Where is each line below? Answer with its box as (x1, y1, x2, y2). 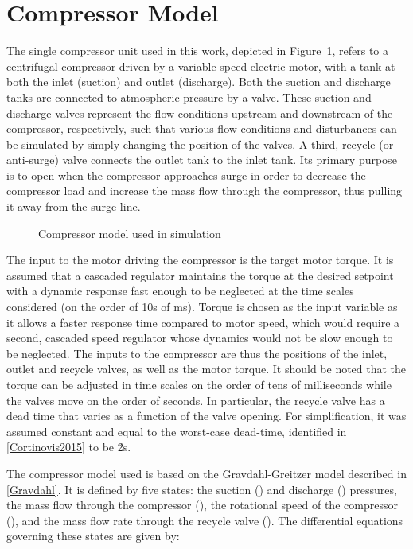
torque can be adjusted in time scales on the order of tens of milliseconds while (6, 376, 392, 392)
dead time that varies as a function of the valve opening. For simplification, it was (6, 407, 407, 424)
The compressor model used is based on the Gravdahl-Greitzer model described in (6, 465, 407, 481)
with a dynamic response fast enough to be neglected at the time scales (6, 282, 354, 299)
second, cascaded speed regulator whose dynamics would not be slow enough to (6, 329, 393, 346)
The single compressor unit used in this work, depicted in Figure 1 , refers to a (6, 42, 389, 59)
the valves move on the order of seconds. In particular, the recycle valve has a (6, 391, 385, 408)
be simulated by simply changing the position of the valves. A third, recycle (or (6, 135, 394, 152)
